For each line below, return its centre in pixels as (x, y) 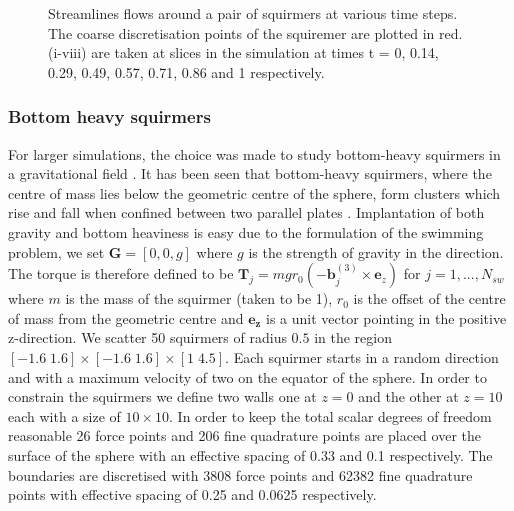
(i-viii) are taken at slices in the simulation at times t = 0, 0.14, (243, 52)
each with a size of (64, 415)
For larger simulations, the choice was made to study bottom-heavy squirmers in (254, 153)
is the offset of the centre (429, 298)
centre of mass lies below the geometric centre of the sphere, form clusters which (254, 192)
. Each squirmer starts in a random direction (362, 356)
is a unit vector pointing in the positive (386, 317)
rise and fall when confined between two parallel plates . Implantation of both (246, 212)
